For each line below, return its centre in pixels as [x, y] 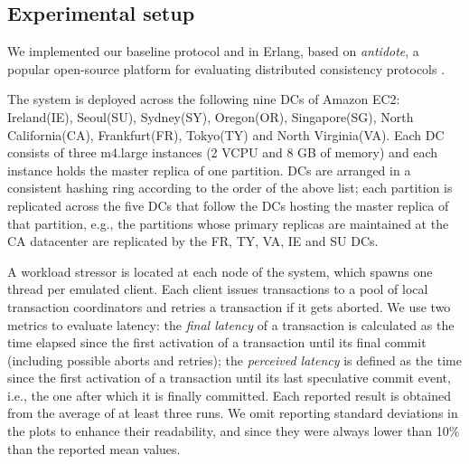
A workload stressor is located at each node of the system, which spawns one [220, 271]
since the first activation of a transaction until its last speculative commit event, [229, 378]
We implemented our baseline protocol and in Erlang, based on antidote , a [213, 51]
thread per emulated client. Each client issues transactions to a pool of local [218, 289]
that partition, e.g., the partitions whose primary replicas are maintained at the [228, 223]
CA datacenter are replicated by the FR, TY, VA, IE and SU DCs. [193, 241]
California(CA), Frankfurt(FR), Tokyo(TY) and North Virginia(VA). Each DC [226, 134]
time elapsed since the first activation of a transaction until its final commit [217, 342]
